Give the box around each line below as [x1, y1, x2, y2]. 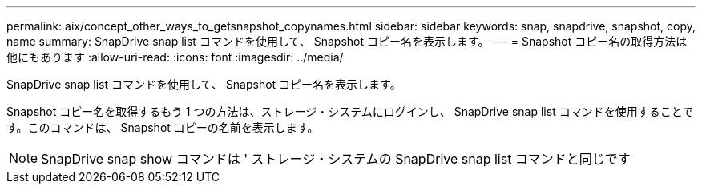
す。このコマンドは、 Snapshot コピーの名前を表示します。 [6, 121, 319, 134]
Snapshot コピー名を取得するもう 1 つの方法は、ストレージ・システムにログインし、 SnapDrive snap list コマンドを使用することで [6, 105, 694, 118]
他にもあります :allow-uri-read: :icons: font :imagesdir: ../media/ [6, 50, 344, 64]
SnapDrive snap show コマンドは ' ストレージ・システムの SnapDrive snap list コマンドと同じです [41, 151, 631, 167]
